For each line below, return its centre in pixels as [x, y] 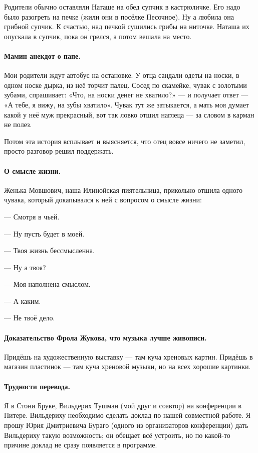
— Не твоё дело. [30, 318]
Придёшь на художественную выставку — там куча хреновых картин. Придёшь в [128, 356]
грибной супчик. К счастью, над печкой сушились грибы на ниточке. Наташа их [127, 26]
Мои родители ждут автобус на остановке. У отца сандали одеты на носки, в [122, 75]
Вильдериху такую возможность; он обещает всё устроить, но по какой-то [117, 435]
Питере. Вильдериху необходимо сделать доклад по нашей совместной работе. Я [127, 415]
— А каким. [23, 301]
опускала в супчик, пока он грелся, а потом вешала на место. [98, 36]
